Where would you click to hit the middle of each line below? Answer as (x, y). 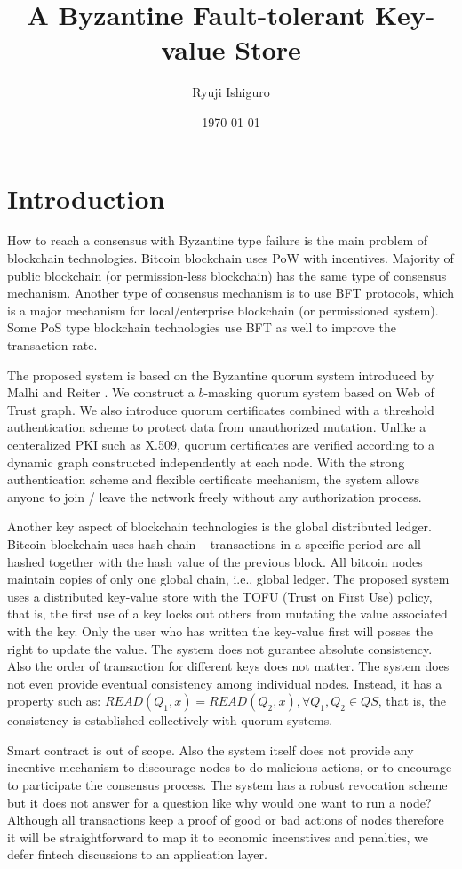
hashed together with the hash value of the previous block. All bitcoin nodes (215, 561)
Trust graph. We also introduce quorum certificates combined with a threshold (221, 409)
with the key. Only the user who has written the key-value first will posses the (220, 630)
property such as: (54, 701)
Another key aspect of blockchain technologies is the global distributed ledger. (219, 526)
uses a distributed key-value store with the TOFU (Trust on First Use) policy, (220, 596)
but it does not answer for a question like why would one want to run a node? (219, 802)
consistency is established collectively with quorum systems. (170, 720)
